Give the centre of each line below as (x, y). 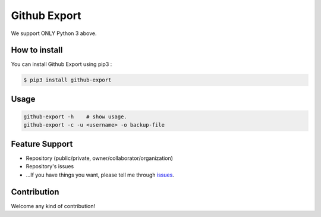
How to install (37, 50)
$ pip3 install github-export (67, 80)
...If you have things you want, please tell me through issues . (100, 175)
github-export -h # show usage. (75, 117)
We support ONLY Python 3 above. (54, 33)
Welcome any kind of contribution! (53, 206)
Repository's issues (50, 166)
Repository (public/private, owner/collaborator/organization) (100, 158)
